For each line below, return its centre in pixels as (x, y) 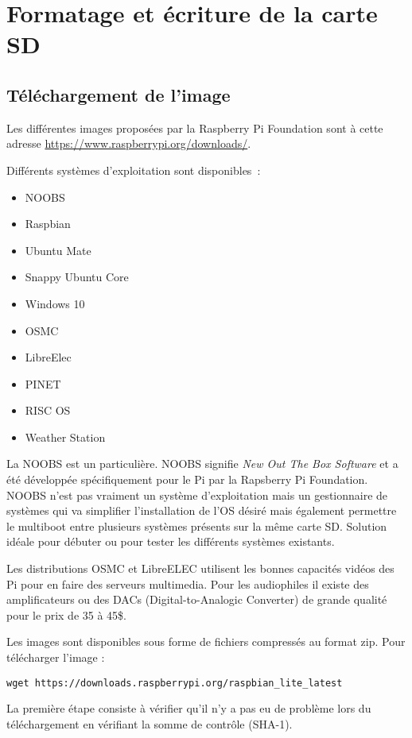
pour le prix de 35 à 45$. (66, 614)
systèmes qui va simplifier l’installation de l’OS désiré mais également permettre (202, 510)
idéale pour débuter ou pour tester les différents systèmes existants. (171, 541)
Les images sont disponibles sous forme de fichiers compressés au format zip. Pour (206, 641)
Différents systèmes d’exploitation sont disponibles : (134, 170)
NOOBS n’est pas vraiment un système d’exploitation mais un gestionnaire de (197, 495)
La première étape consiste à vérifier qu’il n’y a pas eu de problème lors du (189, 708)
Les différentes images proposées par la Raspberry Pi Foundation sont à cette (195, 128)
